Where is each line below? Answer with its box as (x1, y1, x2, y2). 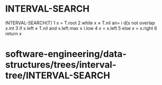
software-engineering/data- (5, 49, 127, 60)
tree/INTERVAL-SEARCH (5, 70, 110, 81)
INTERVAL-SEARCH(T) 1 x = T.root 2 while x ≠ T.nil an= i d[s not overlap (5, 20, 155, 26)
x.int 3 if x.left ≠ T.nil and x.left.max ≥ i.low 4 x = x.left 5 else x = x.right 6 (5, 25, 157, 31)
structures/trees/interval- (5, 59, 116, 71)
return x (5, 30, 22, 36)
